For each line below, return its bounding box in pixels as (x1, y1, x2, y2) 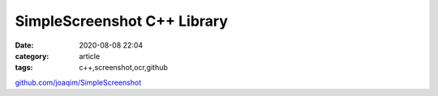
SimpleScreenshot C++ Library (15, 12, 229, 30)
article (79, 51, 101, 61)
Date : (15, 40, 34, 50)
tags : (15, 63, 33, 73)
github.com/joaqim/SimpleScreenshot (15, 77, 142, 87)
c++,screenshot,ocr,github (79, 63, 168, 73)
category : (15, 51, 49, 61)
